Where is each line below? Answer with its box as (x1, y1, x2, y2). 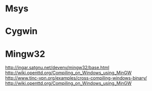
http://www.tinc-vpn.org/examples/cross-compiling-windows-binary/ (5, 75, 148, 81)
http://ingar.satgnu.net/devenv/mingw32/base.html (5, 65, 109, 71)
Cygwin (5, 26, 38, 37)
